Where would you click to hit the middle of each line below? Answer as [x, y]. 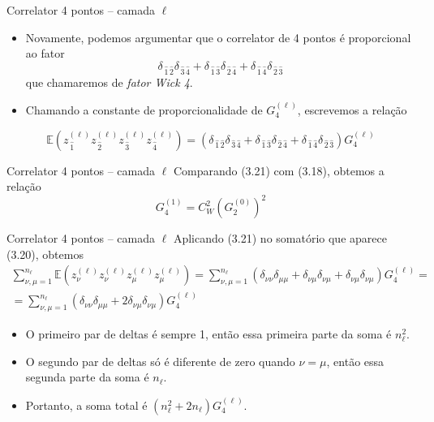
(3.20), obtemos [45, 254]
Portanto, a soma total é [86, 405]
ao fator [45, 53]
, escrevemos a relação [352, 109]
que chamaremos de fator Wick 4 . [109, 82]
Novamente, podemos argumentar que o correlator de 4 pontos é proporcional [218, 37]
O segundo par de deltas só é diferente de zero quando [160, 361]
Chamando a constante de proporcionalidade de [144, 109]
